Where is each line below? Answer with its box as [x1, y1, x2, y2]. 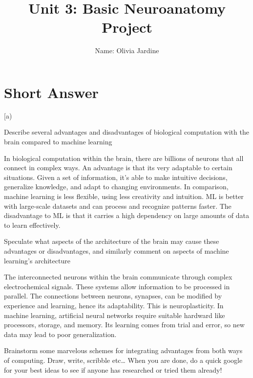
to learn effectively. [4, 219, 61, 230]
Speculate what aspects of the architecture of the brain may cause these [4, 236, 219, 246]
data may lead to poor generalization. [4, 329, 117, 339]
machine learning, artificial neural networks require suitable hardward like [4, 310, 225, 320]
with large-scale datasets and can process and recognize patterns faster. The [4, 200, 232, 211]
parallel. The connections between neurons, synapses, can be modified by [4, 291, 222, 301]
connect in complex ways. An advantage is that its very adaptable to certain [4, 162, 232, 173]
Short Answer [4, 82, 99, 102]
